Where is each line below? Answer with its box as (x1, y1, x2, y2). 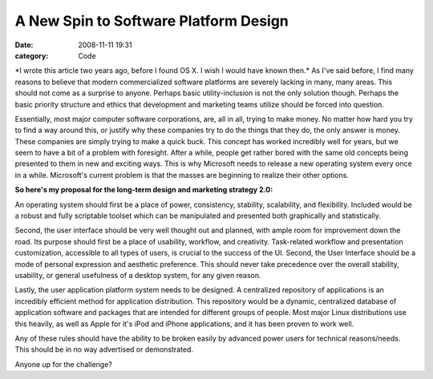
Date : (14, 40, 34, 50)
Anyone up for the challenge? (14, 359, 112, 369)
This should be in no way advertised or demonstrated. (14, 345, 194, 354)
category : (14, 50, 49, 60)
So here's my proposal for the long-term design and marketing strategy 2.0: (14, 185, 273, 195)
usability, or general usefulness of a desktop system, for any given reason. (14, 270, 261, 280)
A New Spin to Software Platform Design (14, 12, 289, 30)
